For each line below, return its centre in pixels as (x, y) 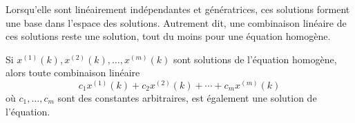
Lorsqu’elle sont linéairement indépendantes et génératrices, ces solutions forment (178, 9)
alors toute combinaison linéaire (73, 72)
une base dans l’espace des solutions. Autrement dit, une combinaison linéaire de (176, 22)
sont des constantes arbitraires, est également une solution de (187, 97)
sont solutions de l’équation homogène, (255, 59)
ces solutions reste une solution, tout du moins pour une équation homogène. (168, 36)
